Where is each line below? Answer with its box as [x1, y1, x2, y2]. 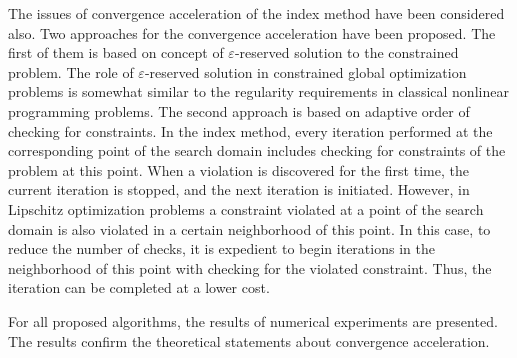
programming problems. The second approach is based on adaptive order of [8, 100, 470, 121]
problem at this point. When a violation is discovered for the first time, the [8, 159, 469, 180]
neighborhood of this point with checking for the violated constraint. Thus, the [8, 257, 492, 278]
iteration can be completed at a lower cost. [8, 277, 270, 298]
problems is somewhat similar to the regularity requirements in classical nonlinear [8, 81, 509, 102]
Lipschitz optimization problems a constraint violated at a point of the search [8, 198, 484, 219]
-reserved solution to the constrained [234, 42, 459, 63]
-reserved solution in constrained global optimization [144, 61, 467, 82]
